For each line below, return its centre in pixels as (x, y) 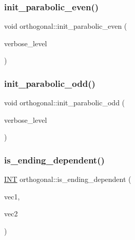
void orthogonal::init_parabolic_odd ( (65, 103)
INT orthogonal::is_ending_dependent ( (68, 179)
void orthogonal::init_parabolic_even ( (66, 26)
